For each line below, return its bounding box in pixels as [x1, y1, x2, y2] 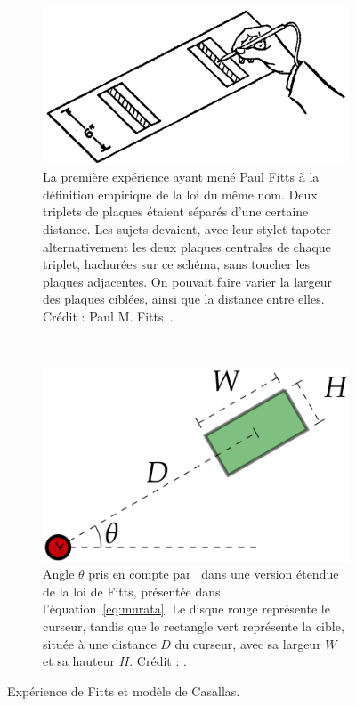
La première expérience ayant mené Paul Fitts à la [43, 167, 320, 186]
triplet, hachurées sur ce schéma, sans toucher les [43, 255, 311, 273]
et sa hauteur [43, 652, 116, 670]
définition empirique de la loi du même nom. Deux [43, 184, 318, 203]
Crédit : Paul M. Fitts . [43, 306, 174, 325]
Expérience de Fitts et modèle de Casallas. [7, 681, 240, 700]
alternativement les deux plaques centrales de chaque [43, 237, 331, 256]
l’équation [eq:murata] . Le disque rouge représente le [43, 599, 330, 618]
